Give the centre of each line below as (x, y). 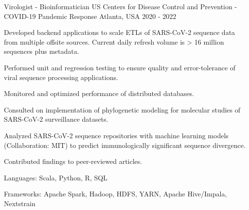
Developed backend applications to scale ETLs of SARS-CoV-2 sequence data (120, 32)
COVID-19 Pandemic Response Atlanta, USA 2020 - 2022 (90, 16)
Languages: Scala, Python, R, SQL (56, 177)
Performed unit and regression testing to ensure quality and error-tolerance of (120, 67)
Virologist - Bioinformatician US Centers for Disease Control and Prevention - (121, 6)
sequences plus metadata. (42, 51)
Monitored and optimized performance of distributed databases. (99, 93)
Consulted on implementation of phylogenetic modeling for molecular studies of (122, 109)
